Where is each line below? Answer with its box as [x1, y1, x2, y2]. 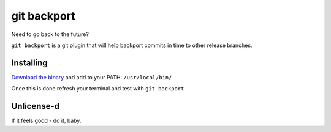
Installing [11, 57, 48, 68]
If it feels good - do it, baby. [11, 117, 82, 125]
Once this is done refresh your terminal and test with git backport [11, 85, 185, 92]
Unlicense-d [11, 101, 60, 111]
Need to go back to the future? [11, 31, 89, 38]
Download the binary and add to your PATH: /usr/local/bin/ [11, 73, 172, 81]
